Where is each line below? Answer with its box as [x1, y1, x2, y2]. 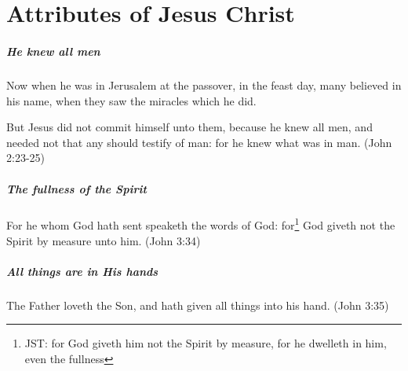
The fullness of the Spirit [6, 180, 147, 197]
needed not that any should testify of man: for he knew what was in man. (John [6, 134, 392, 150]
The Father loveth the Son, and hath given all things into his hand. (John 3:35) [6, 296, 389, 313]
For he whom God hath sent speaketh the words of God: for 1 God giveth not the [6, 215, 395, 233]
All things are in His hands [6, 263, 158, 279]
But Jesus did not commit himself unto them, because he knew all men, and [6, 119, 373, 135]
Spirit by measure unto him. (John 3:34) [6, 232, 201, 248]
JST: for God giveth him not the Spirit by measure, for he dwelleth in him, [24, 335, 387, 351]
